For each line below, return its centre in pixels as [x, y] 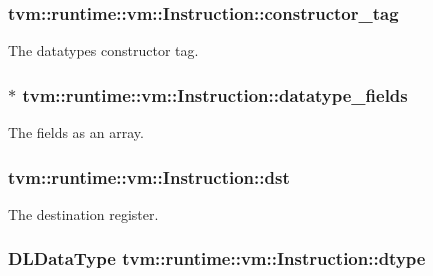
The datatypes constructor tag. [103, 50]
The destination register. [83, 213]
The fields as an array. [76, 132]
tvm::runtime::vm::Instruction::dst [149, 176]
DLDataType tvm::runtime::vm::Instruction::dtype [217, 258]
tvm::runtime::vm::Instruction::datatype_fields [215, 94]
